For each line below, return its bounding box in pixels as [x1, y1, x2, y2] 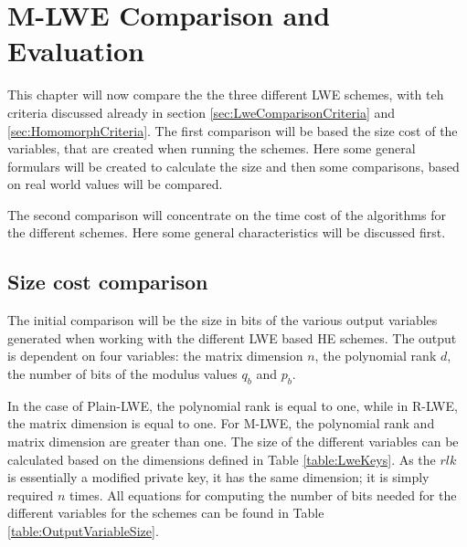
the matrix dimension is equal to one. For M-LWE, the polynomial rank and [7, 414, 435, 433]
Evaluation [7, 32, 144, 69]
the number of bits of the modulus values [7, 364, 238, 384]
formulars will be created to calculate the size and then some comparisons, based [7, 156, 460, 175]
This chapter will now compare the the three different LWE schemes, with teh [7, 85, 444, 104]
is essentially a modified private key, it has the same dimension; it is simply [7, 468, 430, 487]
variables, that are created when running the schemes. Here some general [7, 139, 416, 158]
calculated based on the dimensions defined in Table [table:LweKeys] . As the [7, 449, 436, 468]
